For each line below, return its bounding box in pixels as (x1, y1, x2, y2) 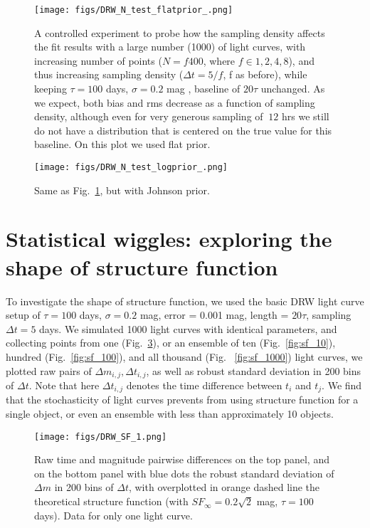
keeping (34, 81, 67, 96)
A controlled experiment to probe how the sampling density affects (34, 25, 325, 40)
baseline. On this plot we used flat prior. (34, 137, 211, 152)
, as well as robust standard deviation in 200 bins (146, 363, 361, 378)
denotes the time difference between (126, 377, 282, 392)
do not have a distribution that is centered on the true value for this (34, 122, 332, 137)
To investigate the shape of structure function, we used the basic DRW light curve (6, 293, 364, 308)
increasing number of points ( (34, 53, 162, 68)
